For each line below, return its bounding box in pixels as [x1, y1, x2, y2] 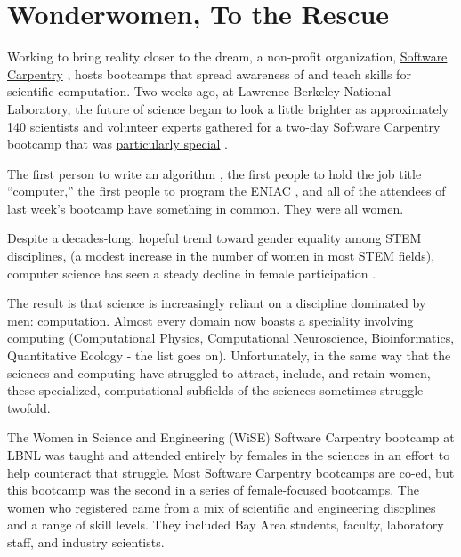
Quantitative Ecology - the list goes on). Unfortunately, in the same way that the [7, 346, 451, 365]
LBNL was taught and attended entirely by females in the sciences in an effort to [7, 446, 450, 464]
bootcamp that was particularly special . [7, 134, 228, 153]
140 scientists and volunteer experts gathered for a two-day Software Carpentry [7, 117, 441, 135]
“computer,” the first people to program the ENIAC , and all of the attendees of [7, 182, 446, 200]
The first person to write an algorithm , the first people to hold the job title [7, 164, 422, 182]
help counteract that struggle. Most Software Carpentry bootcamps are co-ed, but [7, 463, 455, 481]
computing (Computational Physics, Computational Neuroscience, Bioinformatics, [7, 328, 455, 347]
